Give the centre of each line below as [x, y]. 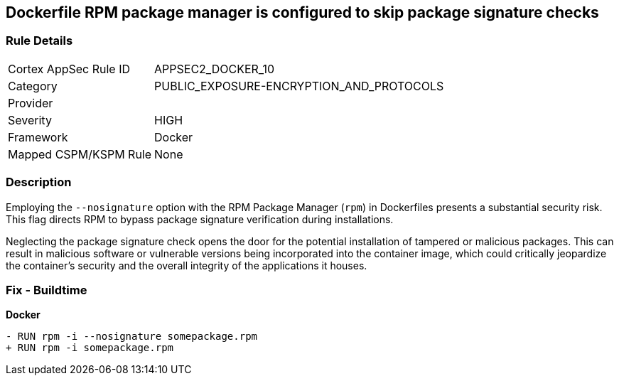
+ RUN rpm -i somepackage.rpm [90, 348]
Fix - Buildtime [47, 290]
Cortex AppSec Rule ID [69, 69]
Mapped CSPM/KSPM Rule [80, 154]
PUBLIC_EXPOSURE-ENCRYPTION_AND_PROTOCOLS [299, 86]
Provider [31, 103]
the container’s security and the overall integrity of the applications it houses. [187, 265]
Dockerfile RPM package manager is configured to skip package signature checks [302, 12]
